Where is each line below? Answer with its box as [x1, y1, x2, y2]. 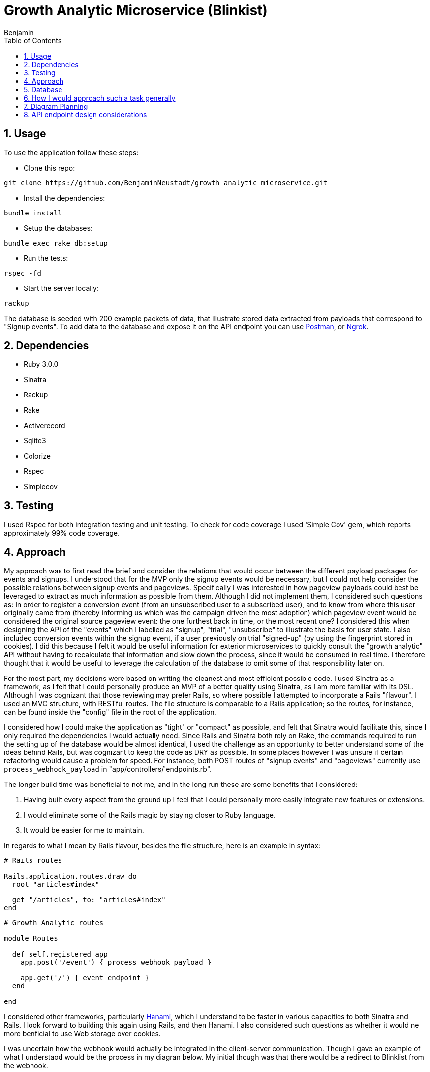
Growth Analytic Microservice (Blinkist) [4, 2, 268, 19]
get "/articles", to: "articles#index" [12, 896, 166, 904]
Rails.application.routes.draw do [4, 872, 137, 881]
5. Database [24, 85, 62, 94]
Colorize [24, 452, 51, 461]
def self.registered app [12, 950, 108, 959]
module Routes [4, 934, 58, 943]
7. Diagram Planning [24, 102, 88, 110]
